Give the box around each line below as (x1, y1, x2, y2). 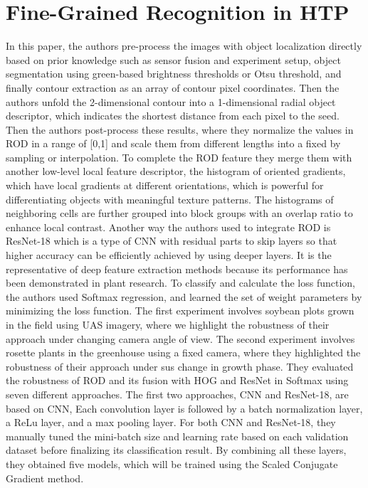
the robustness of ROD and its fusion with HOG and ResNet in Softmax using (6, 373, 349, 388)
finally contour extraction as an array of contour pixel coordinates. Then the (6, 80, 340, 95)
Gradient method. (6, 470, 84, 485)
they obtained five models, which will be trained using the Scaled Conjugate (6, 456, 338, 471)
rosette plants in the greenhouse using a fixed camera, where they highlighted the (6, 345, 361, 360)
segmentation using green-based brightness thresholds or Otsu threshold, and (6, 66, 342, 81)
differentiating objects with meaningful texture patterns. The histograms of (6, 191, 334, 206)
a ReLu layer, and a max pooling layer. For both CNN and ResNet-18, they (6, 415, 336, 430)
